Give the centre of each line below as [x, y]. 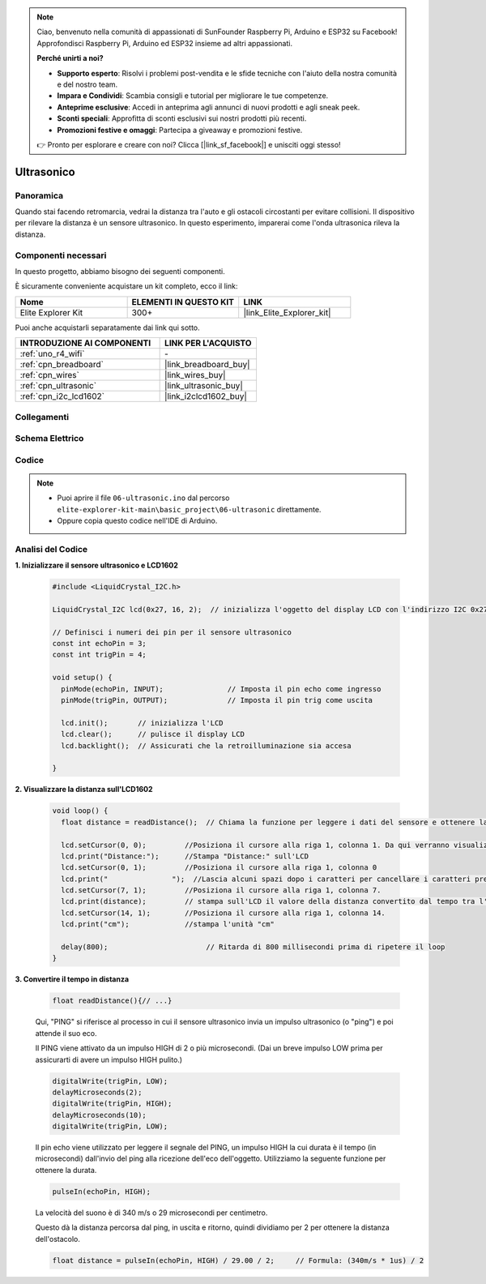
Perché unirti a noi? [70, 58]
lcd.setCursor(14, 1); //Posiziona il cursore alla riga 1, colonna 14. [224, 913]
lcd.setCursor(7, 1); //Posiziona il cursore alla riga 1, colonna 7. [221, 890]
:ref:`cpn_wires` [50, 375]
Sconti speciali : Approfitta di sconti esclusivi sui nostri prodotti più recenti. [182, 118]
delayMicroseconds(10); [100, 1115]
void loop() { [80, 811]
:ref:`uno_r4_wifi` [52, 354]
